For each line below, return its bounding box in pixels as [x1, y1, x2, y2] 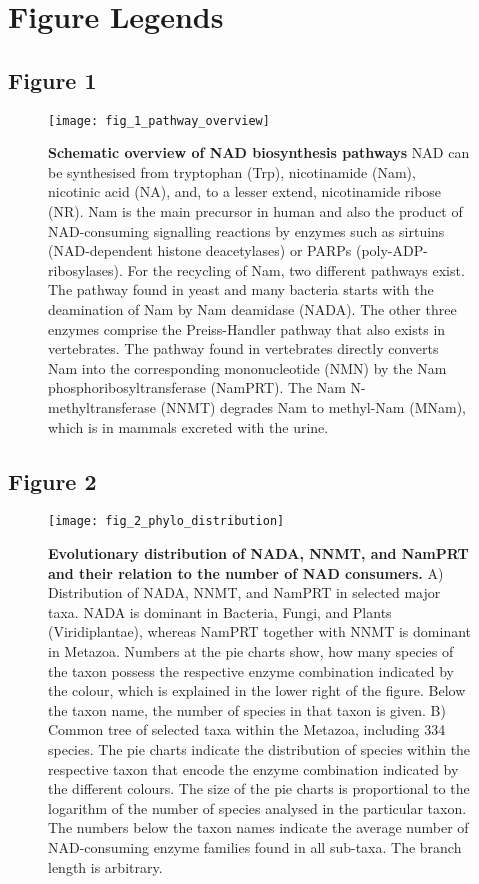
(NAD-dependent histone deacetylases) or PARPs [48, 240, 352, 261]
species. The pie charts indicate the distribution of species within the [48, 738, 471, 759]
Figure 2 [8, 465, 97, 496]
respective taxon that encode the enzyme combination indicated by [48, 758, 459, 779]
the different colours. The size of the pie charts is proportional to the [48, 778, 470, 799]
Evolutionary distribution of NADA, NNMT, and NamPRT [48, 543, 469, 563]
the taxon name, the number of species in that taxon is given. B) [48, 699, 446, 720]
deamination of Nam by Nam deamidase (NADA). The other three [48, 298, 457, 319]
